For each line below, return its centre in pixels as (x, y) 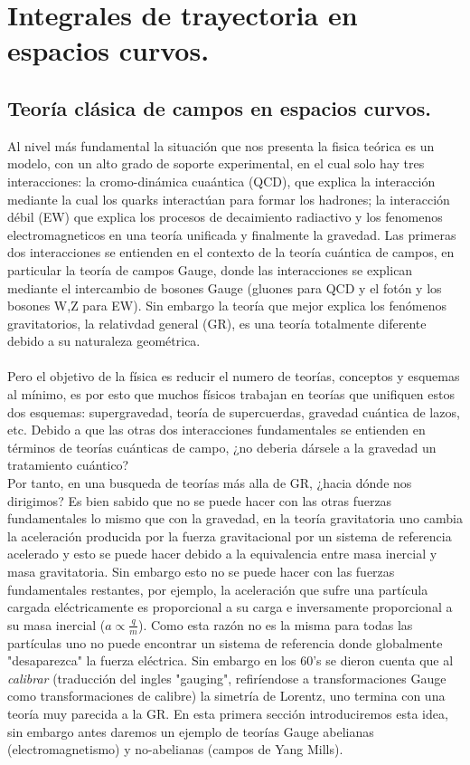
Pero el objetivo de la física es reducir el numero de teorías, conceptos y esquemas (234, 376)
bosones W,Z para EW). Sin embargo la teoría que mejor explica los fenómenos (227, 306)
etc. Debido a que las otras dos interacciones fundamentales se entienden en (216, 430)
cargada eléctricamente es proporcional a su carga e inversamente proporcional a (230, 607)
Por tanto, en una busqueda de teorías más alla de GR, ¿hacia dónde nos (210, 483)
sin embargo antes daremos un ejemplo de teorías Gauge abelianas (191, 731)
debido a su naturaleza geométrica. (104, 341)
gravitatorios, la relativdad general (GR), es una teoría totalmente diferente (217, 323)
